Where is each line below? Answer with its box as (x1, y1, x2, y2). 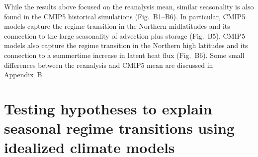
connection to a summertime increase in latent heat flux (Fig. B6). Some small (4, 50, 245, 60)
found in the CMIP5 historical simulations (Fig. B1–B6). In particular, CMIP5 (4, 11, 246, 21)
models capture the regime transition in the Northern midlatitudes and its (4, 21, 230, 31)
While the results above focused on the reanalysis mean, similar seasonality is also (4, 1, 254, 11)
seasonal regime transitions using (4, 118, 235, 138)
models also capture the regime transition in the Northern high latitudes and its (4, 40, 248, 51)
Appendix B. (4, 69, 44, 80)
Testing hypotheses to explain (4, 98, 212, 118)
